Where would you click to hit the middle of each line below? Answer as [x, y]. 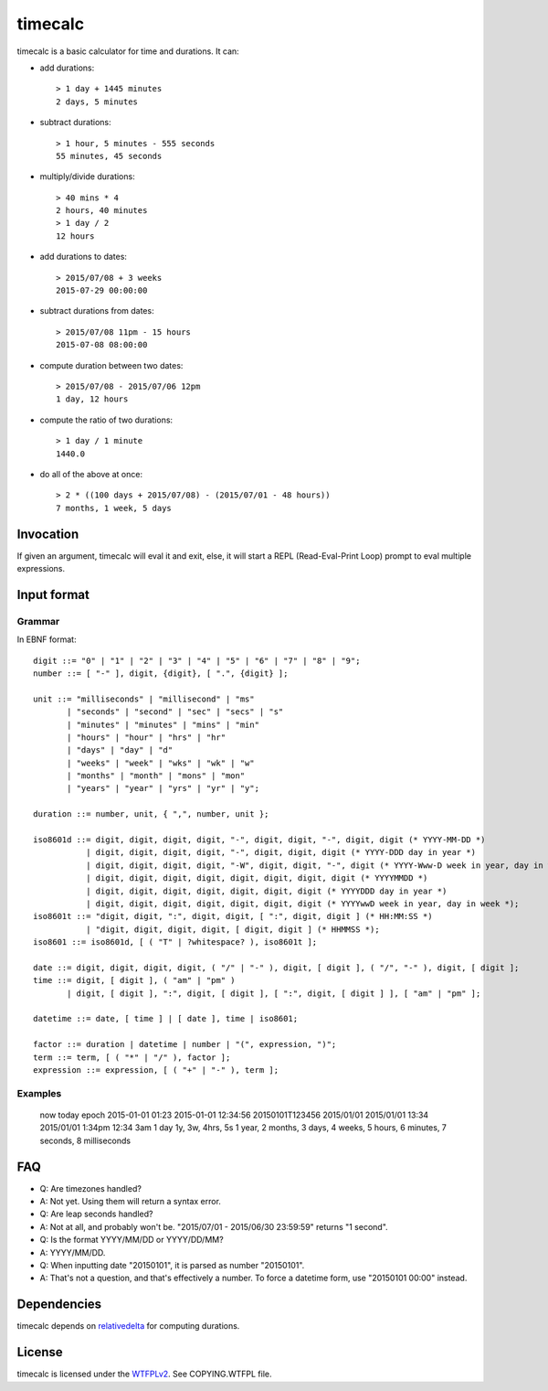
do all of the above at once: [91, 474]
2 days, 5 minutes [97, 102]
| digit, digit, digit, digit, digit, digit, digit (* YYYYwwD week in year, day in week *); [302, 904]
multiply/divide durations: [88, 177]
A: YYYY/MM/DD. [73, 1252]
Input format [53, 594]
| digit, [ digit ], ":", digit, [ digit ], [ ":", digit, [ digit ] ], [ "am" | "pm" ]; [274, 993]
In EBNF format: [47, 639]
